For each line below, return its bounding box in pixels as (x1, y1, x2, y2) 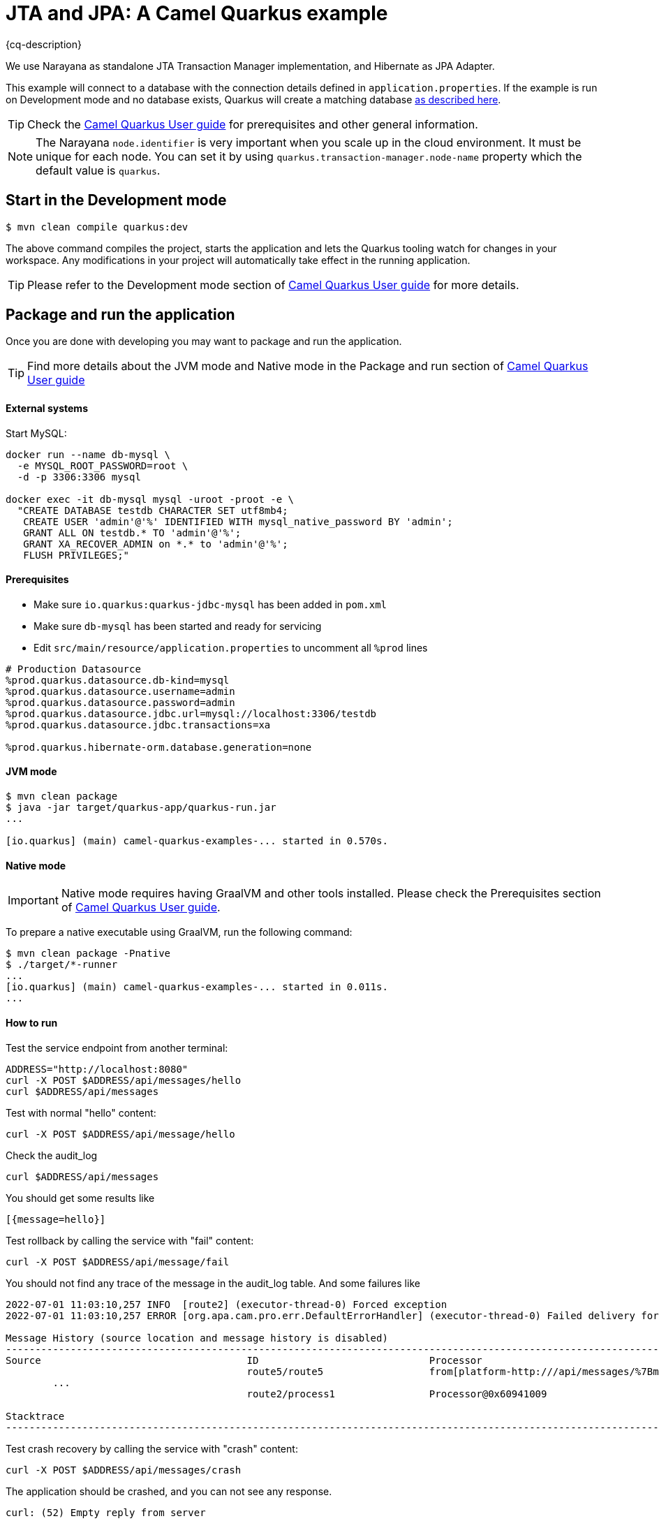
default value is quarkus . (36, 163, 161, 177)
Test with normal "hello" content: (6, 1106, 156, 1119)
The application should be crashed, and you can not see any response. (6, 1485, 332, 1497)
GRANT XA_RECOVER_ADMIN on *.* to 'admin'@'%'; (23, 538, 288, 550)
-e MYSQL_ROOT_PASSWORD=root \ (17, 460, 188, 471)
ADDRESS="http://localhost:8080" (6, 1063, 188, 1075)
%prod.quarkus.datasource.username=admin (6, 685, 235, 697)
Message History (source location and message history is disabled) (6, 1332, 388, 1344)
